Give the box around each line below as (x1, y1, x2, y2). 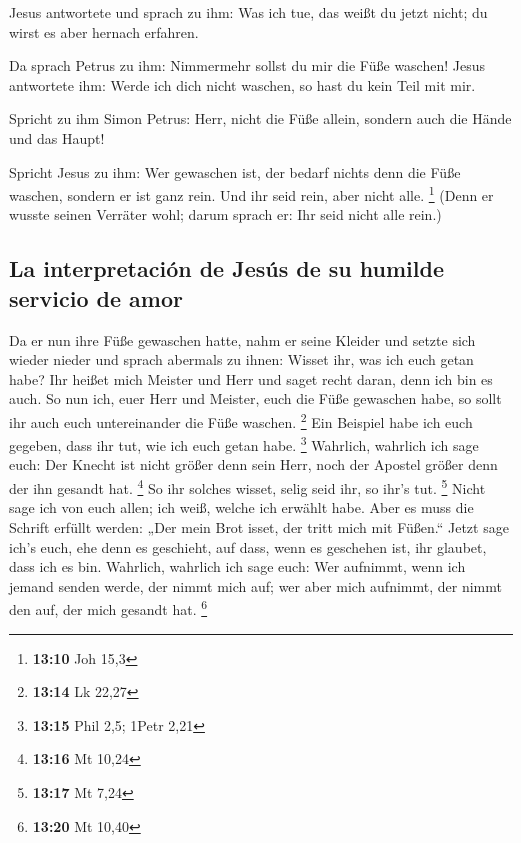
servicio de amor (9, 282, 183, 313)
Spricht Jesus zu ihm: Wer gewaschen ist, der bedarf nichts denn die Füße (9, 161, 461, 182)
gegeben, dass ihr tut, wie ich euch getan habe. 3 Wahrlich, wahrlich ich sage (9, 432, 479, 455)
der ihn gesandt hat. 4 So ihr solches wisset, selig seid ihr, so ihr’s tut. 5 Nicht (9, 475, 486, 498)
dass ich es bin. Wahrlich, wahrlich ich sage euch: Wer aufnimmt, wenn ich (9, 556, 466, 577)
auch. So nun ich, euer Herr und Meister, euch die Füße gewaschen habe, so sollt (9, 388, 502, 409)
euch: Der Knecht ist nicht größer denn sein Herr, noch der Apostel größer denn (9, 454, 498, 475)
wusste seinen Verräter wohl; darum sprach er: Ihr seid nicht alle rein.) (9, 204, 442, 225)
